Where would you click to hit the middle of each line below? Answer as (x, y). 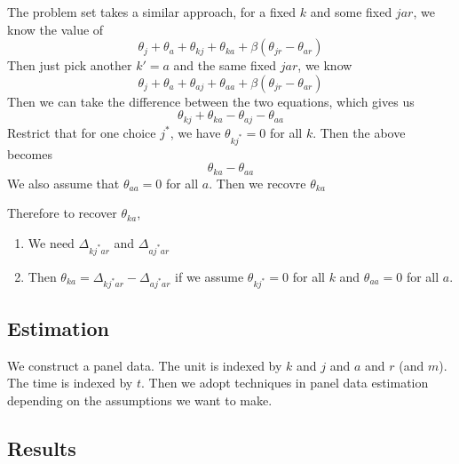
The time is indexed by (70, 383)
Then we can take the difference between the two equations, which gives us (211, 101)
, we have (195, 132)
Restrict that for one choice (82, 132)
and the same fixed (225, 65)
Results (42, 448)
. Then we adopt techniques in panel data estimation (285, 383)
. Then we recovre (257, 183)
